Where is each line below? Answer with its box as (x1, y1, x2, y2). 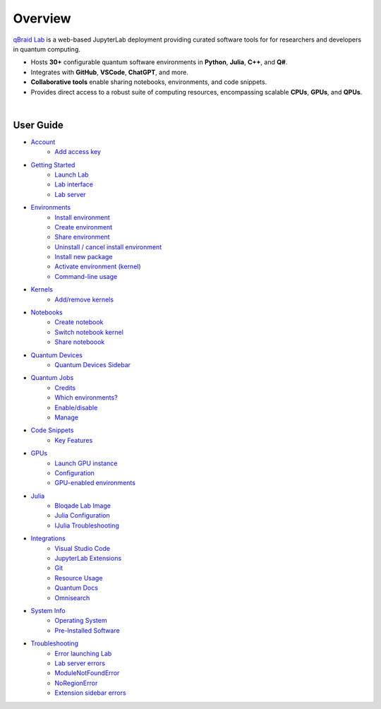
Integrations (30, 534, 66, 543)
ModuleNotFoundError (54, 669, 120, 677)
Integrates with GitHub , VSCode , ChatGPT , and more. (30, 68, 188, 76)
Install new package (54, 253, 113, 261)
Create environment (54, 222, 113, 231)
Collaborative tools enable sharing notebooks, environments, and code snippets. (30, 78, 267, 86)
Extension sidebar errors (54, 689, 126, 697)
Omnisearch (54, 593, 90, 602)
